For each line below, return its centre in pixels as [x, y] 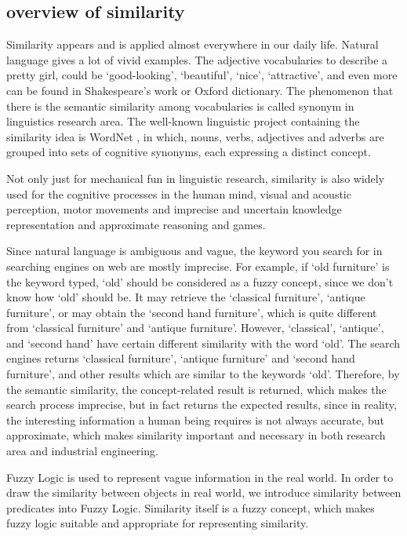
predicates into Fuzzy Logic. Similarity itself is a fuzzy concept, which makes [191, 507]
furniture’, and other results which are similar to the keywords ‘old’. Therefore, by [203, 374]
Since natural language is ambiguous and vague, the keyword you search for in [194, 251]
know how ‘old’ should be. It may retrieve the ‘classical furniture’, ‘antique [186, 297]
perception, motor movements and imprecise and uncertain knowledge [174, 209]
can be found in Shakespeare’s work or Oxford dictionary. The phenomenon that [200, 90]
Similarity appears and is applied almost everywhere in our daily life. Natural [193, 44]
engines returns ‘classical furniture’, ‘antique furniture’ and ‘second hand [181, 358]
